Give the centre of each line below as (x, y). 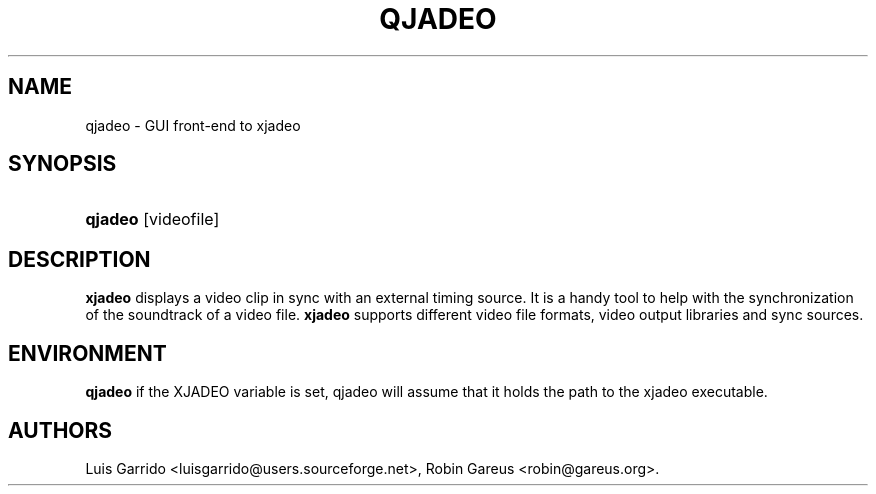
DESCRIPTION (79, 259)
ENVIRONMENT (87, 353)
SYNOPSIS (62, 164)
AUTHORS (60, 430)
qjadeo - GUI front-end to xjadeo (193, 125)
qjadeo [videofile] (152, 219)
